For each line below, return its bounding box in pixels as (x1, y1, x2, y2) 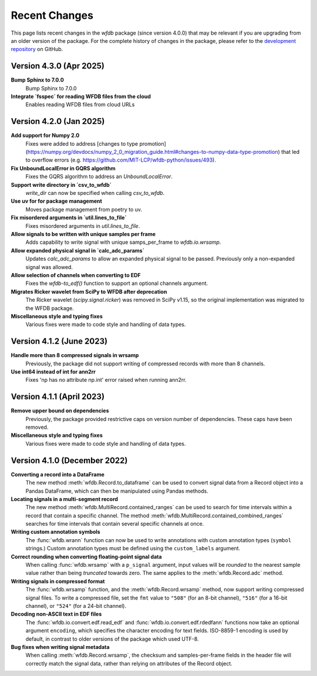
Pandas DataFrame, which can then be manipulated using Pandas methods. (25, 487, 208, 495)
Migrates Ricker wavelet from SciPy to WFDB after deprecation (11, 288, 167, 295)
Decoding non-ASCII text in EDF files (11, 611, 102, 618)
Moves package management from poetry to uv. (25, 206, 143, 213)
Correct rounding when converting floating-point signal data (11, 553, 162, 560)
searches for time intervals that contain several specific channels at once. (25, 520, 204, 527)
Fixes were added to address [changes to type (25, 140, 139, 147)
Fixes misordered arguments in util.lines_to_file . (25, 222, 140, 229)
